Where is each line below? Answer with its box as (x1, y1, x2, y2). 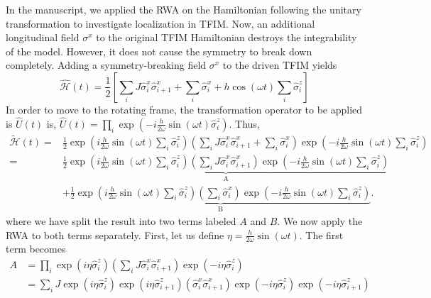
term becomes (6, 241, 66, 256)
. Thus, (229, 116, 260, 131)
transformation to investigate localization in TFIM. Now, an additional (6, 16, 315, 31)
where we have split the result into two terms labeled (6, 213, 236, 228)
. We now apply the (277, 213, 363, 228)
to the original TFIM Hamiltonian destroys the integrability (96, 30, 357, 45)
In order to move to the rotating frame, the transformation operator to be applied (6, 101, 363, 116)
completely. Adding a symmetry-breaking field (6, 57, 207, 72)
